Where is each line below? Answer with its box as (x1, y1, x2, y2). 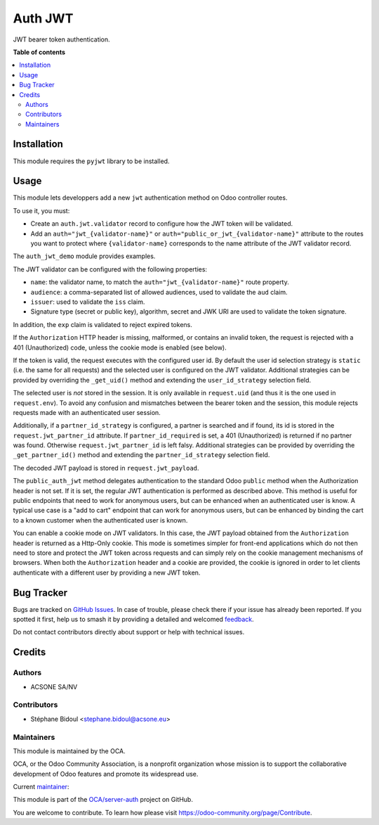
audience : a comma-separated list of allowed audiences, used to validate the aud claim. (30, 288, 288, 296)
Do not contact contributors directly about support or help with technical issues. (13, 628, 245, 637)
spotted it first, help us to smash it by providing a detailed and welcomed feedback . (13, 615, 254, 624)
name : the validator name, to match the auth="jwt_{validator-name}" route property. (30, 278, 289, 286)
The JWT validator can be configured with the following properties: (13, 264, 207, 274)
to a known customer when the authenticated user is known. (13, 516, 188, 524)
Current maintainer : (13, 783, 69, 791)
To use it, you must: (13, 206, 70, 215)
